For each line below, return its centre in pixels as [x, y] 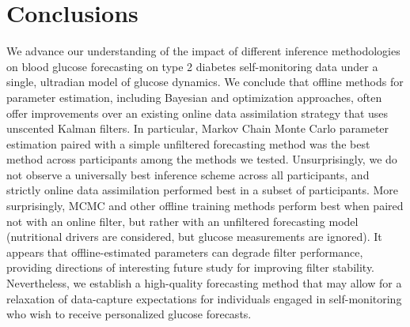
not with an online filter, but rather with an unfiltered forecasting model [182, 221]
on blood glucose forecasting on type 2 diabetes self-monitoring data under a [192, 66]
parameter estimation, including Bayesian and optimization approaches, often [194, 97]
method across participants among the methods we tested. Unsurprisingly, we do [202, 159]
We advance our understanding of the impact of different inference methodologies [203, 51]
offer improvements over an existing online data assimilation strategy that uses [197, 113]
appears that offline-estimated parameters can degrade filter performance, [185, 252]
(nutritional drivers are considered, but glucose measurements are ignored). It [194, 237]
